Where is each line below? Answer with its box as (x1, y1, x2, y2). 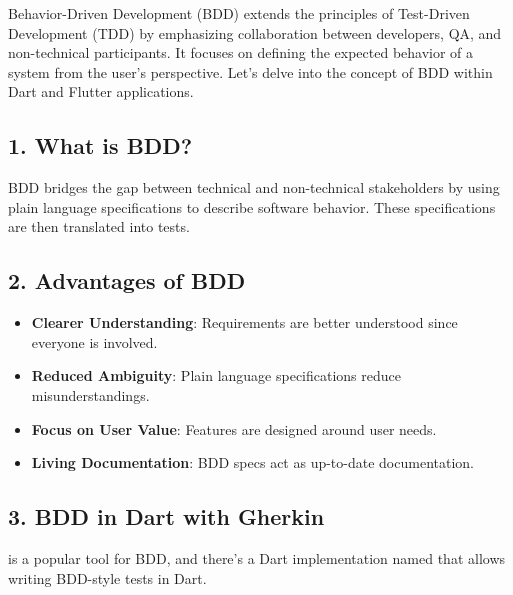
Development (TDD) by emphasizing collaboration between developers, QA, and (8, 22, 502, 43)
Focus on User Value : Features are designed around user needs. (31, 418, 437, 439)
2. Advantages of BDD (8, 265, 246, 296)
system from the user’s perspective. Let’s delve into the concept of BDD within (8, 61, 493, 82)
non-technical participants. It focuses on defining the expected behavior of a (8, 42, 474, 63)
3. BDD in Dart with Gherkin (8, 501, 325, 532)
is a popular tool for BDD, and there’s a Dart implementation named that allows (8, 547, 506, 568)
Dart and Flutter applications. (8, 81, 194, 102)
